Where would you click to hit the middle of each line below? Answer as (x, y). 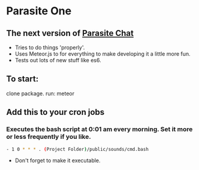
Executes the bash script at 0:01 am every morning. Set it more (99, 129)
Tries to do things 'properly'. (50, 47)
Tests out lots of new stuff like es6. (58, 60)
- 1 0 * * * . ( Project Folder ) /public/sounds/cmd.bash (77, 149)
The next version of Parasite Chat (70, 33)
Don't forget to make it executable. (58, 160)
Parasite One (39, 11)
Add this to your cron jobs (55, 112)
